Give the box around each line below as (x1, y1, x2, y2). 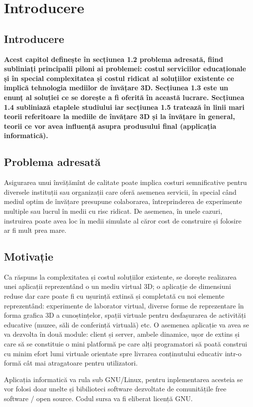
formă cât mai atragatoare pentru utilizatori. (4, 358, 138, 368)
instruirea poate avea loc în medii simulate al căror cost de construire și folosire (4, 215, 242, 225)
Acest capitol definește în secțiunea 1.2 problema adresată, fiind (4, 54, 223, 64)
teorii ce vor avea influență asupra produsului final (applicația (4, 121, 216, 131)
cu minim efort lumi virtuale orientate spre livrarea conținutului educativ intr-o (4, 348, 242, 358)
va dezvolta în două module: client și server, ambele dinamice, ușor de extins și (4, 329, 240, 339)
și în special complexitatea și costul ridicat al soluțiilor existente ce (4, 73, 234, 83)
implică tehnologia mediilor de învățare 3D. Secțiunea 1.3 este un (4, 82, 229, 93)
